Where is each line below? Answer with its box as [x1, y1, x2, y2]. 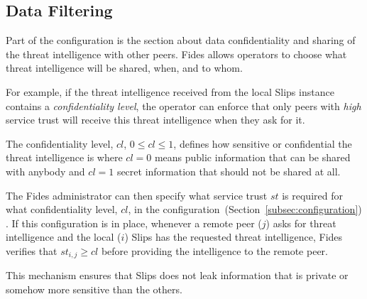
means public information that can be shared [154, 150, 351, 165]
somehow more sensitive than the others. [6, 281, 182, 296]
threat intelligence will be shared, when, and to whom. [6, 60, 243, 75]
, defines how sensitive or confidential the [173, 136, 352, 151]
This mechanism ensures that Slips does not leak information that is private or [6, 268, 349, 283]
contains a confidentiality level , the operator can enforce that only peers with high [6, 98, 361, 113]
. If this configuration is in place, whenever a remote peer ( [6, 215, 262, 230]
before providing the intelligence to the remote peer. [101, 243, 328, 258]
